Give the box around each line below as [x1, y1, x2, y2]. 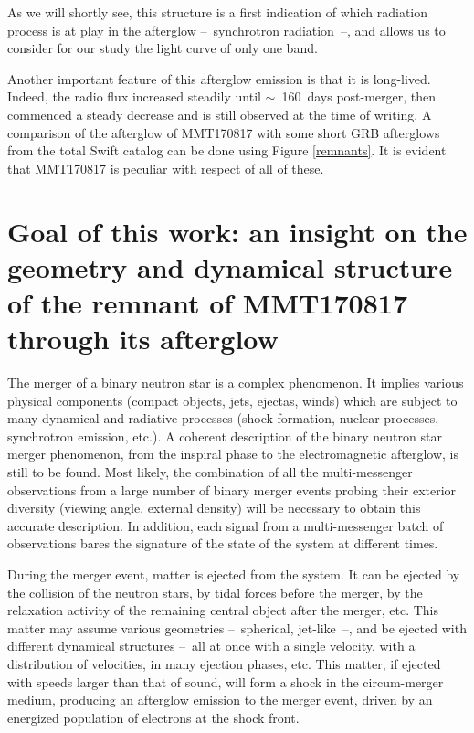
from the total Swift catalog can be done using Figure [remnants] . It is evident [7, 141, 447, 160]
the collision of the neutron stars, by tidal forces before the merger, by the [7, 582, 423, 601]
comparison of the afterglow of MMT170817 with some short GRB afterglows [7, 122, 440, 142]
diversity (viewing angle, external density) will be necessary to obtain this [7, 498, 421, 517]
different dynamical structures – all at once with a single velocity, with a [7, 636, 416, 655]
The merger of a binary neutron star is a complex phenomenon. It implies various [7, 373, 464, 392]
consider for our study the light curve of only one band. [7, 38, 318, 58]
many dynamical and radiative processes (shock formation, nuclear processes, [7, 409, 439, 428]
